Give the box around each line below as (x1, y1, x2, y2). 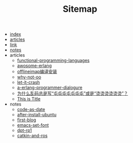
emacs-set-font (17, 122, 49, 128)
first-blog (17, 117, 36, 123)
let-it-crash (17, 79, 40, 85)
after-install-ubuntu (17, 112, 56, 118)
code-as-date (17, 107, 45, 112)
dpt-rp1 (17, 127, 32, 134)
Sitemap (62, 3, 98, 15)
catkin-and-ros (17, 133, 48, 139)
